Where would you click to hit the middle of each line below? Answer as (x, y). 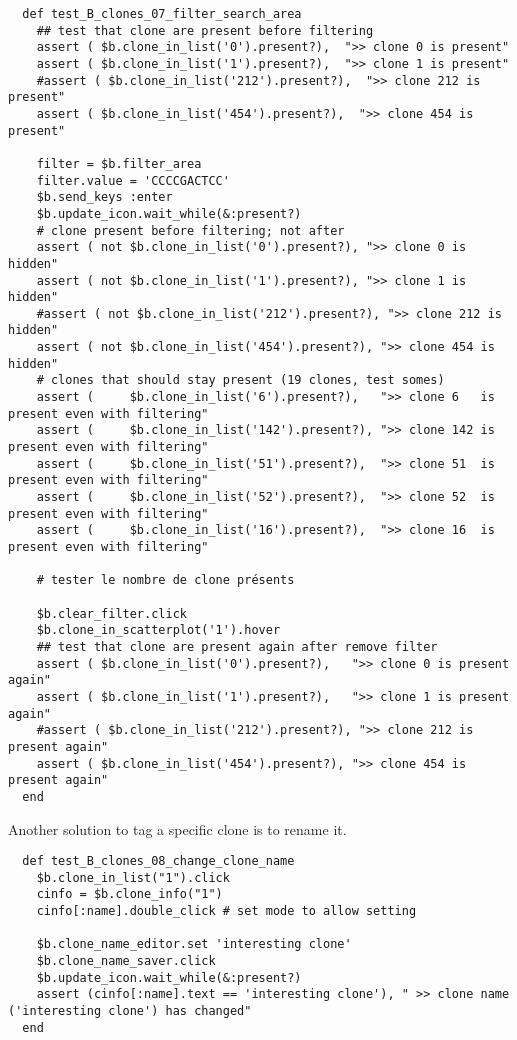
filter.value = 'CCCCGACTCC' (133, 180)
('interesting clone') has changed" (130, 1011)
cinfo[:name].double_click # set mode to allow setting (226, 911)
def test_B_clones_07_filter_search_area (162, 14)
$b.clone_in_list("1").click (133, 877)
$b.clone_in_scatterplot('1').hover (158, 630)
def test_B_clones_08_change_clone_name (158, 861)
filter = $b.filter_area (119, 163)
